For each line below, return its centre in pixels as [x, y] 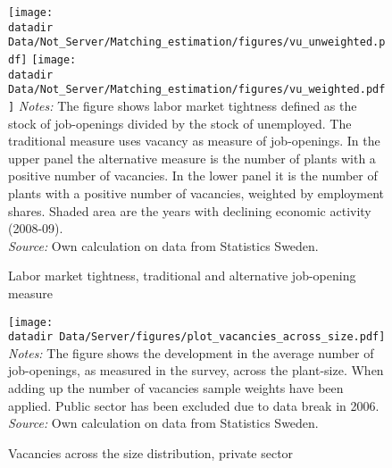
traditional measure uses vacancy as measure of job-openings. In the [194, 141]
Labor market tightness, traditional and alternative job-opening [182, 276]
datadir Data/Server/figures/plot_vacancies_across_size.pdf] [197, 337]
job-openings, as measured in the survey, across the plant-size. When [196, 370]
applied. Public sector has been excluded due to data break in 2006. [194, 405]
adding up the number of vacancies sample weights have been [176, 388]
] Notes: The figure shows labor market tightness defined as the [183, 105]
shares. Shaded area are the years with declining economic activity [190, 210]
